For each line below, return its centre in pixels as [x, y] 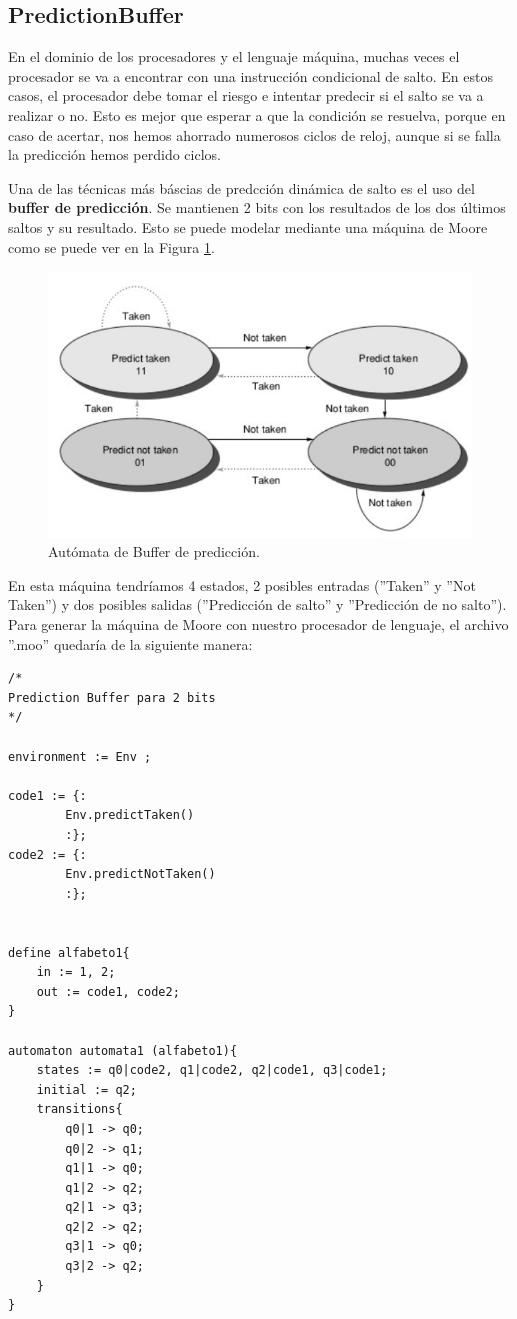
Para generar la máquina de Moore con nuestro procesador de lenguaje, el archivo [258, 624]
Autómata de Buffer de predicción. [154, 551]
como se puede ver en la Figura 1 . [111, 246]
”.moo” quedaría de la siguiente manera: [130, 643]
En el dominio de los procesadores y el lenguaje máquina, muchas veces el [234, 56]
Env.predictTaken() [130, 815]
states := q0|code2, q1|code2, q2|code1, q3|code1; [212, 1070]
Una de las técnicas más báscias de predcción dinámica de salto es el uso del [241, 187]
